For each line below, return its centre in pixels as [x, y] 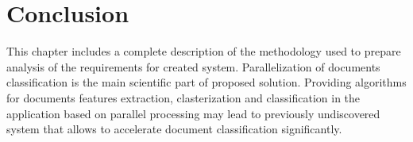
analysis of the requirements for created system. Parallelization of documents [193, 66]
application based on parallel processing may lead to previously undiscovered [193, 113]
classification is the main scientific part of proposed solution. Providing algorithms [206, 82]
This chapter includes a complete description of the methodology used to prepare [204, 51]
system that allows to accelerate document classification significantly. [174, 129]
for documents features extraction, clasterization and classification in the [183, 97]
